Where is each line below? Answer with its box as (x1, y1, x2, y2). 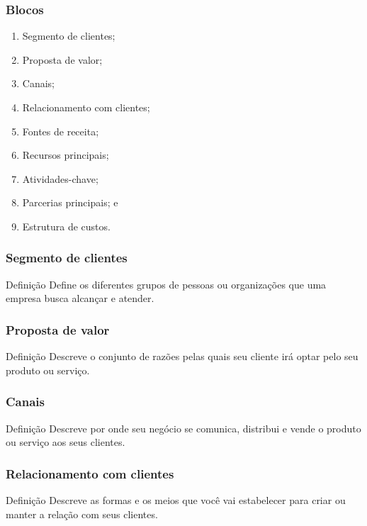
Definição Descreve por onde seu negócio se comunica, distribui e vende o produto (6, 420, 361, 435)
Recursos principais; (22, 147, 109, 162)
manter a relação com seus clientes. (6, 506, 158, 521)
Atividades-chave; (22, 171, 98, 186)
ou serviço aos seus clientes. (6, 435, 125, 449)
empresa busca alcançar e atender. (6, 291, 154, 306)
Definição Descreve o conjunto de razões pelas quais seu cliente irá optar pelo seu (6, 349, 358, 364)
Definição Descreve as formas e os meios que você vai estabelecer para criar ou (6, 493, 346, 507)
